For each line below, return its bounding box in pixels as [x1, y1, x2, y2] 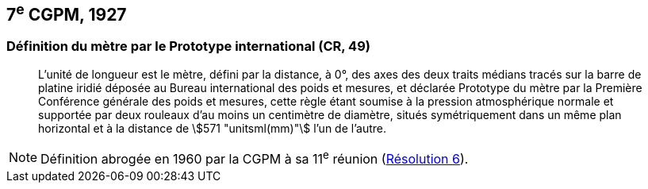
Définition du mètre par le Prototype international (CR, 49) [6, 38, 370, 55]
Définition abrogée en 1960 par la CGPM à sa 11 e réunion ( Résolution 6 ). [40, 148, 469, 168]
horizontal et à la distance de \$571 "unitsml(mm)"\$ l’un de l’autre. [38, 121, 386, 135]
